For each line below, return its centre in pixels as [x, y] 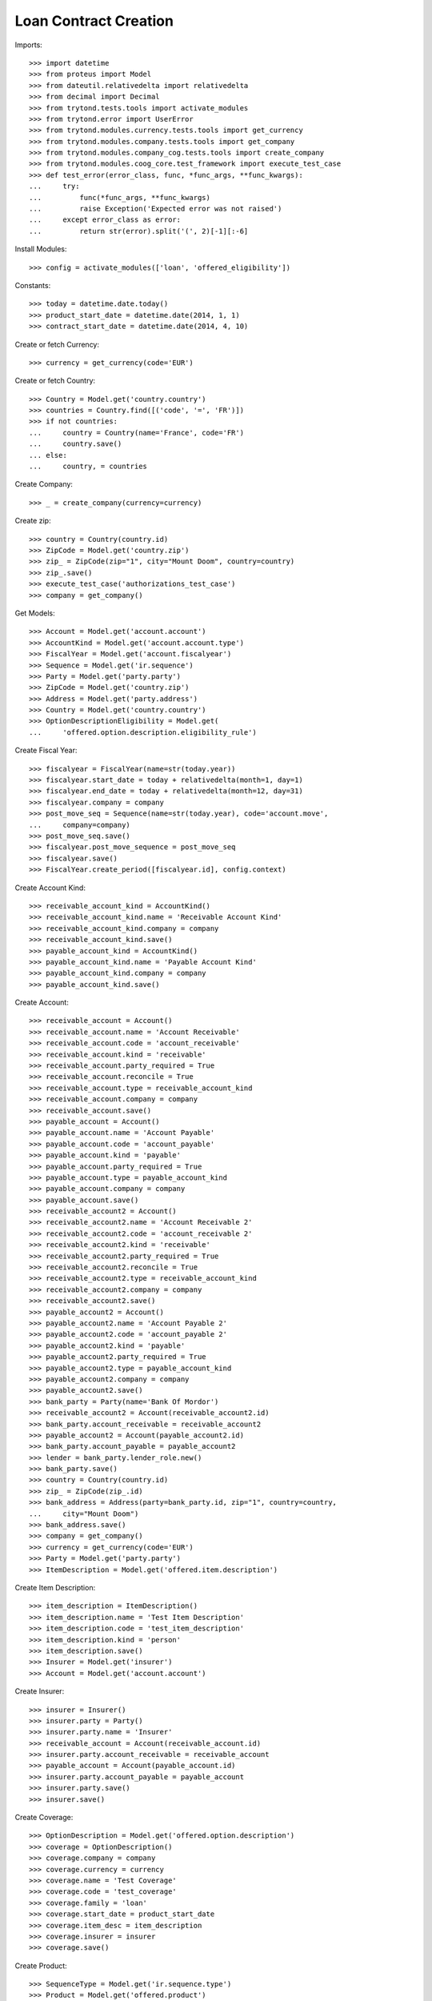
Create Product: [41, 1966]
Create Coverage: [44, 1818]
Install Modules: [41, 249]
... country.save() [76, 444]
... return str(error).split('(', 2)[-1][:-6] [139, 231]
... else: [48, 455]
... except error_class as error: [105, 220]
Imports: [29, 45]
